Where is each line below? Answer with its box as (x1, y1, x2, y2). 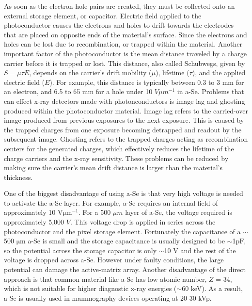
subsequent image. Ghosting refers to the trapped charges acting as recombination (4, 134, 248, 144)
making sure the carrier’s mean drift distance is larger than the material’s (4, 162, 223, 173)
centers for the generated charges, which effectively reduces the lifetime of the (4, 143, 234, 153)
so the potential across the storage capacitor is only (4, 245, 157, 255)
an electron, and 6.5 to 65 (4, 86, 80, 97)
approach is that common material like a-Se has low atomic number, (4, 274, 207, 284)
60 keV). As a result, (182, 283, 243, 293)
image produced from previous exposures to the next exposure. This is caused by (4, 115, 244, 125)
